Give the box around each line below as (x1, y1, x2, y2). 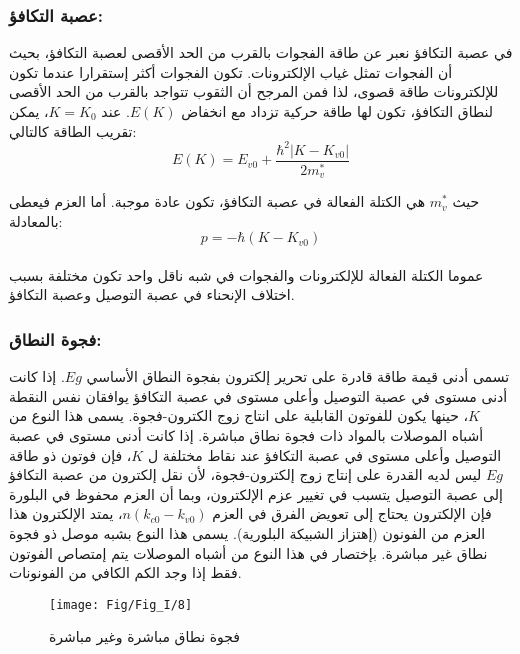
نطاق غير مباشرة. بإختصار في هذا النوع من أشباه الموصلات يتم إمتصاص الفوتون (9, 542, 488, 563)
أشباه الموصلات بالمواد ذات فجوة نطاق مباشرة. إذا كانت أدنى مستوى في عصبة (9, 425, 484, 446)
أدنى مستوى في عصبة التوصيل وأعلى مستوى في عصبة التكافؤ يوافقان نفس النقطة (9, 385, 508, 406)
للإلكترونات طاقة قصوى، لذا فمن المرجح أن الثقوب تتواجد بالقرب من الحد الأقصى (9, 81, 499, 102)
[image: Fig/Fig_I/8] (49, 597, 193, 612)
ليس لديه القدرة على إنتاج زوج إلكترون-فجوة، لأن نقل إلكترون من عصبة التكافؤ (9, 464, 482, 485)
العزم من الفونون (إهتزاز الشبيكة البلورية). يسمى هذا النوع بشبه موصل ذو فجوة (9, 523, 486, 544)
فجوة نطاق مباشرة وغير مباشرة (49, 626, 241, 647)
